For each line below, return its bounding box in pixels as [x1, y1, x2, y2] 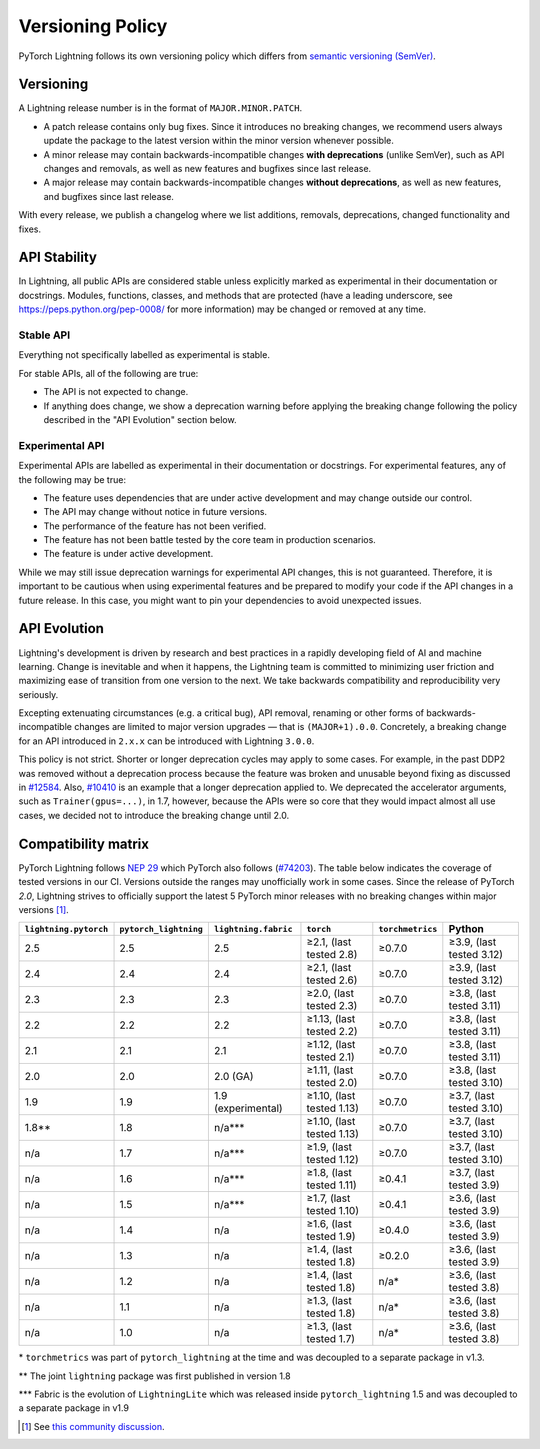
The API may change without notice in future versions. [43, 506, 268, 518]
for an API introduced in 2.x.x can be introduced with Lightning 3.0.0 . [18, 735, 315, 747]
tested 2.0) [306, 1076, 358, 1090]
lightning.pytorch [24, 923, 109, 934]
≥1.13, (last [306, 1012, 356, 1026]
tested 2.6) [306, 973, 358, 987]
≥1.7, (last [306, 1191, 351, 1205]
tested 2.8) [306, 948, 358, 962]
